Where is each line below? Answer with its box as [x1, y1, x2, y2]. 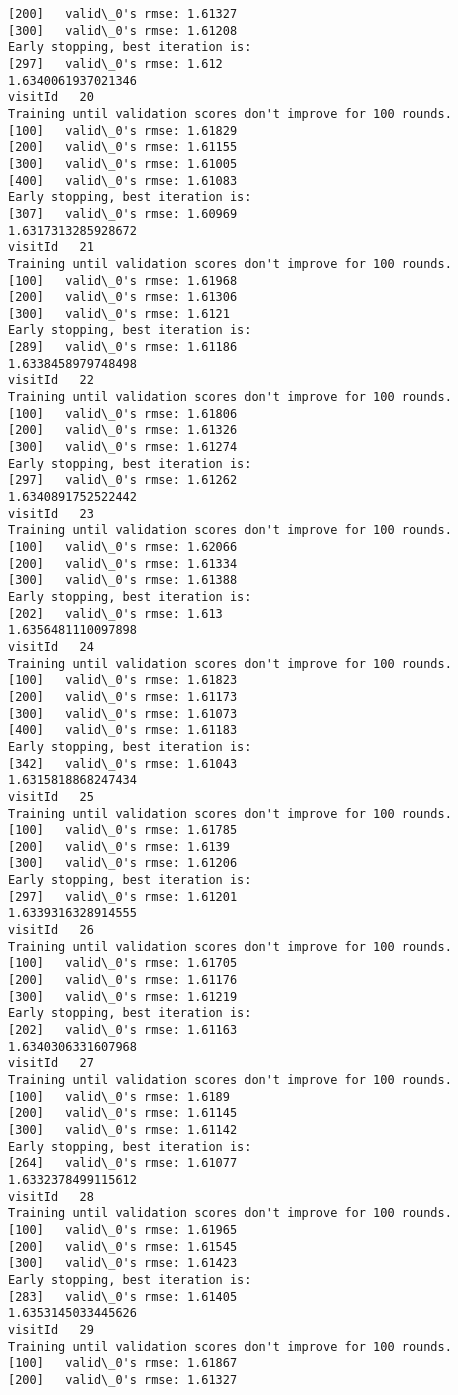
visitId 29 [8, 1322, 94, 1337]
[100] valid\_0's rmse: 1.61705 [8, 956, 238, 971]
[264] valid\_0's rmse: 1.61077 [8, 1156, 238, 1171]
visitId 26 [8, 923, 94, 938]
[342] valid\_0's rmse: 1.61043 [8, 756, 238, 771]
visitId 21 [8, 240, 94, 255]
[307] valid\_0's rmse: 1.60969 [8, 206, 238, 221]
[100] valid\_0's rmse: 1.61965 [8, 1222, 238, 1237]
